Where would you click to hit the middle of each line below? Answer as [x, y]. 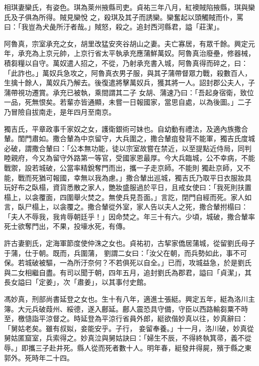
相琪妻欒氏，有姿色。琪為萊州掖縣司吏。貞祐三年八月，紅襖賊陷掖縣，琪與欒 [129, 7]
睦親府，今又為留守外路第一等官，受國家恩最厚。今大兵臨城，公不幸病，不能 [129, 158]
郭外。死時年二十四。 [39, 357]
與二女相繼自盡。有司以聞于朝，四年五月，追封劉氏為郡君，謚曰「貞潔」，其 [128, 272]
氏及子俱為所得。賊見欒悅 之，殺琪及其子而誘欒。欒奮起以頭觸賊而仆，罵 [124, 17]
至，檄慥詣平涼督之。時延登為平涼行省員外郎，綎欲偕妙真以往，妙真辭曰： [126, 318]
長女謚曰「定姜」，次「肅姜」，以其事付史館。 [77, 282]
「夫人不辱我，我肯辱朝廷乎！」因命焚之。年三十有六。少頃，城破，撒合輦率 [129, 216]
